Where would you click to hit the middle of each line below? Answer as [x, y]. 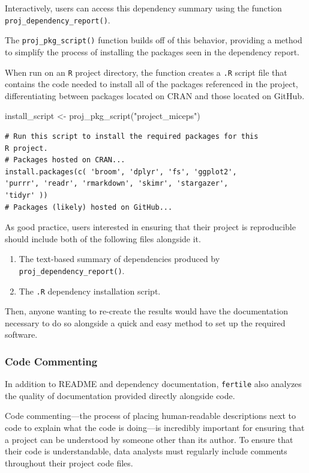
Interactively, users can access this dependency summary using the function [143, 8]
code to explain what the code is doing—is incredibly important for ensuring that [155, 428]
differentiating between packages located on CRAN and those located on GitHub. [155, 95]
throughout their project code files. [69, 462]
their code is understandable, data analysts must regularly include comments [146, 451]
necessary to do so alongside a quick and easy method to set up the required [145, 322]
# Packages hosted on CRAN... [65, 160]
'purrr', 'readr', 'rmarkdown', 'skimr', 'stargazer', [117, 184]
